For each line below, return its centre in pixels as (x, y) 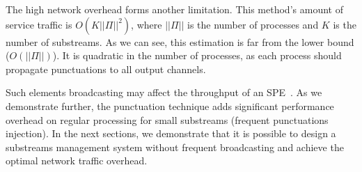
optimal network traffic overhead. (77, 161)
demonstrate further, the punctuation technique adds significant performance (170, 105)
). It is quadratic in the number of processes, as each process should (197, 55)
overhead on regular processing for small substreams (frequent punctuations (167, 119)
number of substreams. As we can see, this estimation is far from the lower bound (180, 41)
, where (147, 24)
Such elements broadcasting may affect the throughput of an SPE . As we (164, 92)
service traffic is (39, 24)
